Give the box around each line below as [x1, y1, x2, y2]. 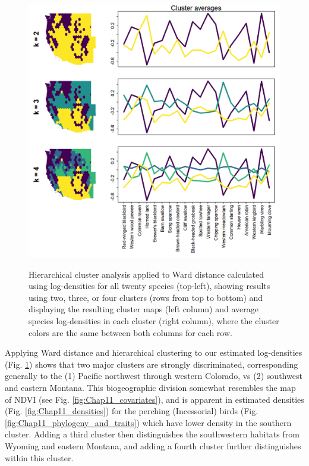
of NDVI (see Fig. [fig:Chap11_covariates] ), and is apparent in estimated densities [5, 393, 304, 405]
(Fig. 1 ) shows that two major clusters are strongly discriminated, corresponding [5, 358, 298, 370]
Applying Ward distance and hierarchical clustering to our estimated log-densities [5, 346, 302, 359]
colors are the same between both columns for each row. [29, 326, 232, 338]
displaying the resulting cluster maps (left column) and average [29, 303, 258, 315]
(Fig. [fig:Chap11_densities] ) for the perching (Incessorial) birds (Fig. [5, 405, 258, 417]
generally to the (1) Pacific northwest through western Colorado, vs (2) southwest [5, 369, 302, 382]
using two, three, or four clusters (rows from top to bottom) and [29, 291, 263, 303]
